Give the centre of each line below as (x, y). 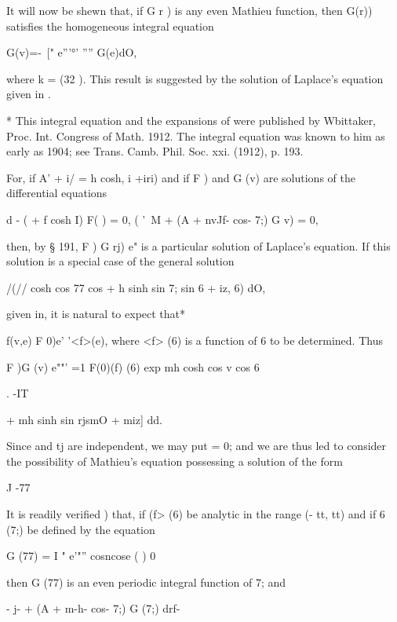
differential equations (57, 193)
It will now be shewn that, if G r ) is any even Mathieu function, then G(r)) (189, 10)
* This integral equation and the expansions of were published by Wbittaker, (191, 120)
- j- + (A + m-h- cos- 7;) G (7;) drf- (93, 608)
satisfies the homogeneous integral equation (110, 26)
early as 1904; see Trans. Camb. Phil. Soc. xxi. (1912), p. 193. (155, 151)
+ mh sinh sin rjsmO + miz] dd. (84, 419)
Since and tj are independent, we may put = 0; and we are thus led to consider (197, 446)
